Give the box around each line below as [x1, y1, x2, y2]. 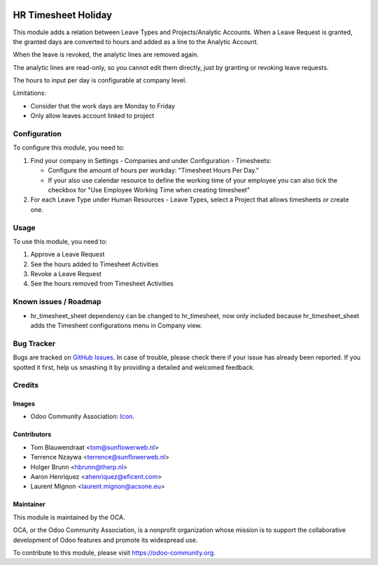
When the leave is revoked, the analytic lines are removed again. [13, 50, 199, 59]
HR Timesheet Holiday [13, 9, 113, 21]
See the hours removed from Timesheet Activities [30, 280, 174, 288]
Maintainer [13, 500, 45, 508]
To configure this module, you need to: [13, 143, 125, 152]
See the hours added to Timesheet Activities [30, 259, 159, 269]
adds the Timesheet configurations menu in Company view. [30, 321, 202, 329]
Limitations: [13, 89, 47, 97]
